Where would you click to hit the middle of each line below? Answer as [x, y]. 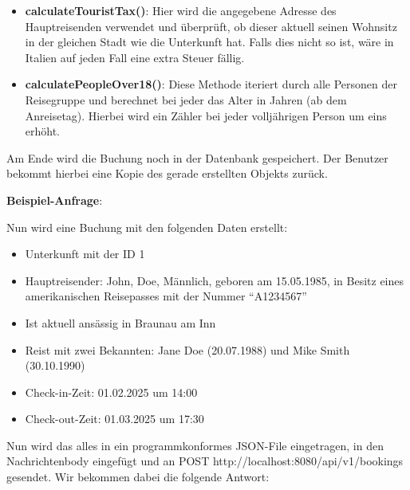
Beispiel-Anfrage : [55, 200]
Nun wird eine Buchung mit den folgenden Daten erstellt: [147, 227]
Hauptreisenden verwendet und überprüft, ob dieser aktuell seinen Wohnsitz [211, 26]
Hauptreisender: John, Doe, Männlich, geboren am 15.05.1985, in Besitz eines [215, 280]
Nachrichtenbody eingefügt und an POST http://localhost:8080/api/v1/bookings [205, 461]
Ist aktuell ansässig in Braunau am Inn [120, 322]
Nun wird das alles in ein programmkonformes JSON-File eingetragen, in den [195, 445]
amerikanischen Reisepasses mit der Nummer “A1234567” [166, 296]
